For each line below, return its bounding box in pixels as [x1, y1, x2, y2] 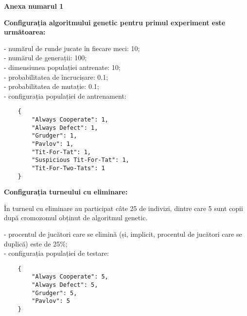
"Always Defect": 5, [32, 281, 98, 289]
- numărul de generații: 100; [4, 53, 87, 63]
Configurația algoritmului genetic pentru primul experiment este [4, 17, 226, 27]
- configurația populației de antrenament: [4, 90, 126, 101]
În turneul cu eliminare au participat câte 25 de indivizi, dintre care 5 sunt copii [4, 203, 243, 213]
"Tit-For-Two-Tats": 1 [32, 164, 105, 172]
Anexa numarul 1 [4, 1, 64, 11]
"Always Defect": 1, [32, 124, 98, 131]
